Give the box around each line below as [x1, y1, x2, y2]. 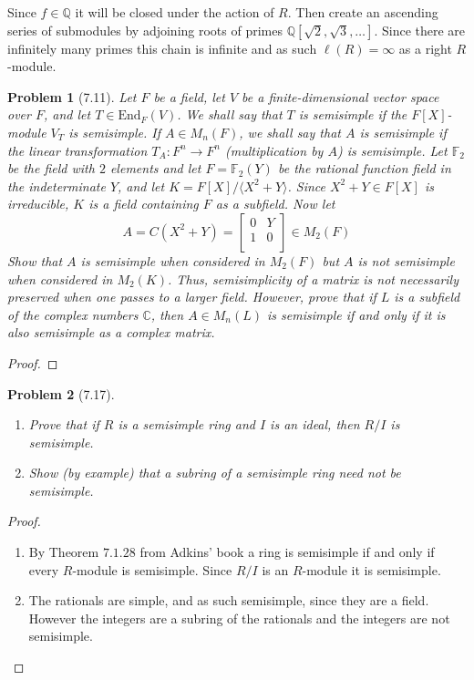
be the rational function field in [277, 159, 451, 178]
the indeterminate [7, 176, 106, 195]
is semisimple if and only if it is [267, 304, 446, 324]
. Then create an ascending [287, 3, 438, 21]
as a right [398, 38, 452, 57]
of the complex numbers [7, 304, 139, 324]
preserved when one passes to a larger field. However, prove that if [7, 287, 376, 306]
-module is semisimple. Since [72, 560, 232, 579]
